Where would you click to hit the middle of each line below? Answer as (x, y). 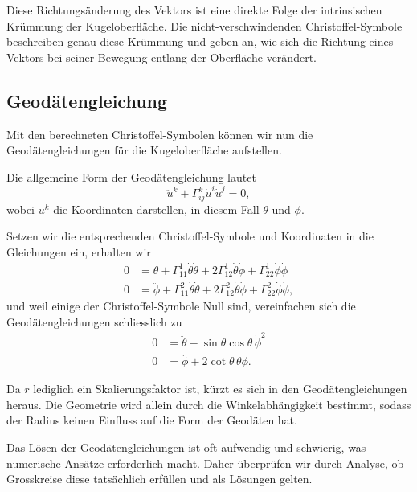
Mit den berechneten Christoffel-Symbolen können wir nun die (160, 134)
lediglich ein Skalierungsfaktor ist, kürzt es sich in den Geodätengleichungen (220, 389)
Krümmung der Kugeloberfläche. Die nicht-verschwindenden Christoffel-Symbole (204, 25)
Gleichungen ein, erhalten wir (79, 252)
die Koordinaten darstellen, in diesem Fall (156, 209)
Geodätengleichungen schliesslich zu (94, 321)
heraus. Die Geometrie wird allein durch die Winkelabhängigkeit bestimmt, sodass (209, 404)
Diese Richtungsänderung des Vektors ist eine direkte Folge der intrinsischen (194, 10)
